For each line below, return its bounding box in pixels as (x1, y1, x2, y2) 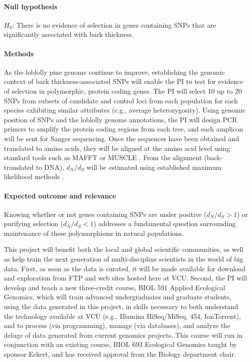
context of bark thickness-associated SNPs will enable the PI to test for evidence (4, 76, 243, 86)
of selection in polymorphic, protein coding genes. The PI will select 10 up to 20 (4, 85, 242, 96)
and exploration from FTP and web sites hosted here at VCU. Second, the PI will (4, 273, 247, 283)
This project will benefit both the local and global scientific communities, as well (4, 244, 244, 254)
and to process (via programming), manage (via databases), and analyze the (4, 320, 231, 330)
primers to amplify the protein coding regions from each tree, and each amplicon (4, 124, 243, 134)
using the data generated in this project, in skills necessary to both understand (4, 301, 238, 312)
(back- (204, 152, 223, 163)
